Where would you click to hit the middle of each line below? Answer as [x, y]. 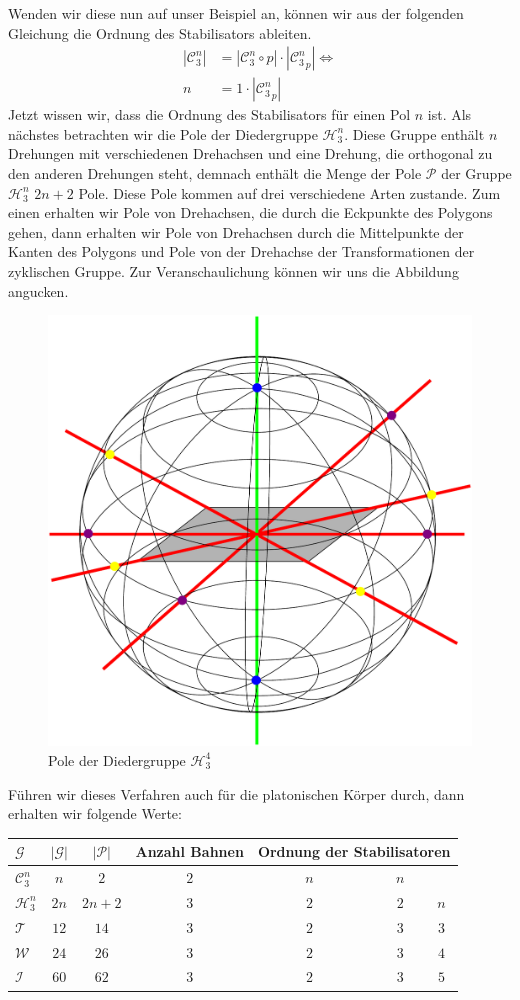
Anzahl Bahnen [189, 851]
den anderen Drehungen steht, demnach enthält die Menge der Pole [215, 173]
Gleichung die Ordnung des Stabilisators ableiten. [160, 32]
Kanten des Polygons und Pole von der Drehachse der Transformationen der [241, 251]
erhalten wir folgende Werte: [95, 813]
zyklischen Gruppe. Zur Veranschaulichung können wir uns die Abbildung [233, 271]
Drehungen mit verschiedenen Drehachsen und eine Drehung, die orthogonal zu [250, 153]
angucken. [38, 290]
